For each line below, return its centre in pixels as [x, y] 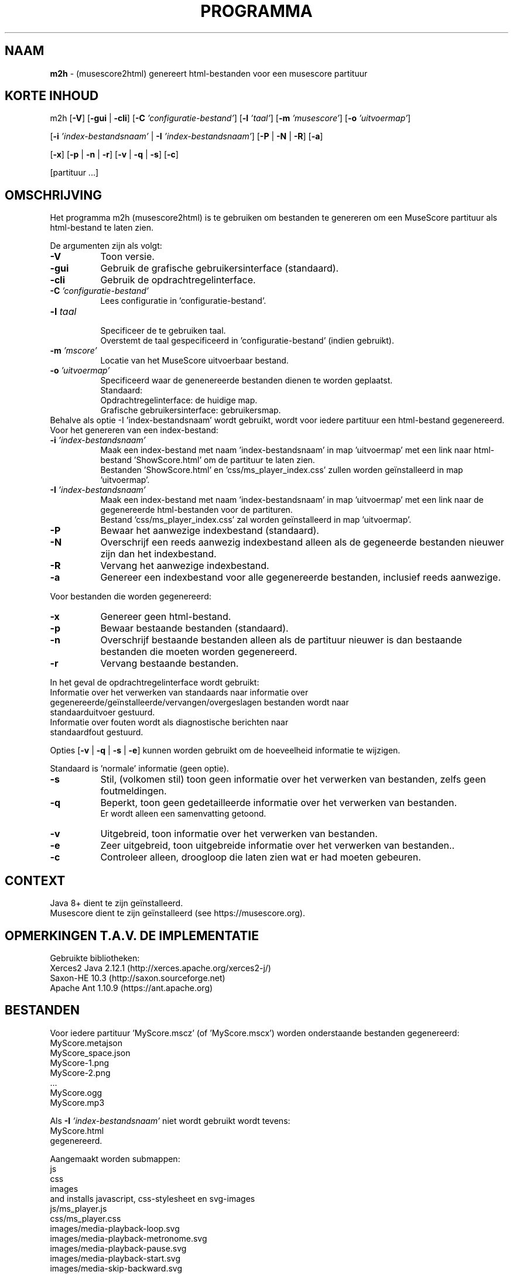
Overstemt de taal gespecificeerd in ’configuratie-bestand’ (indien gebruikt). [247, 341]
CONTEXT [35, 880]
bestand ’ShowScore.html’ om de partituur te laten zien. [208, 460]
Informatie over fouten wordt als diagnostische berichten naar [169, 722]
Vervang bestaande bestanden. [170, 664]
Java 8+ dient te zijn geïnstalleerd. [117, 903]
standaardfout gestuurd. [97, 732]
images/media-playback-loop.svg [115, 1228]
